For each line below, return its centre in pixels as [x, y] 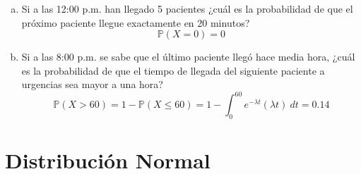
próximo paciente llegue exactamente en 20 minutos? [136, 22]
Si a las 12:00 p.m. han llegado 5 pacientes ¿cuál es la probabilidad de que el [187, 8]
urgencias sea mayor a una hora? [92, 84]
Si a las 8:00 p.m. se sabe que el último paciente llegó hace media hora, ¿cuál [188, 57]
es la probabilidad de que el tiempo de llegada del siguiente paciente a [173, 70]
